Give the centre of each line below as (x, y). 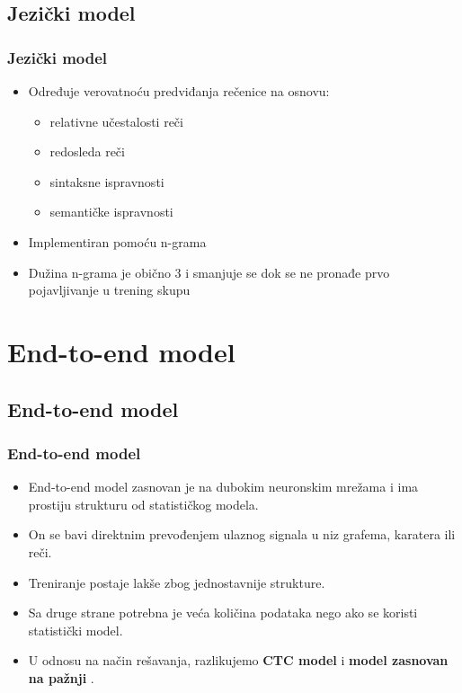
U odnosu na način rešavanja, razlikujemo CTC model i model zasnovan (238, 660)
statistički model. (76, 630)
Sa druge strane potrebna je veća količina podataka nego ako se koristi (223, 613)
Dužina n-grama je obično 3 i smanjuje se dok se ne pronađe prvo (209, 272)
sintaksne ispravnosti (107, 181)
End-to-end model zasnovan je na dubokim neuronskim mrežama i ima (223, 487)
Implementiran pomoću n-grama (117, 241)
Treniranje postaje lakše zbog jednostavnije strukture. (177, 582)
